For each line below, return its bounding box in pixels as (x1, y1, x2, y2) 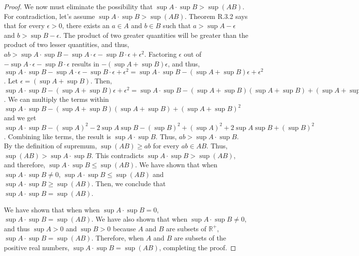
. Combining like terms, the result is (4, 131, 111, 141)
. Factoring (144, 48, 177, 59)
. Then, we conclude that (91, 178, 166, 189)
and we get (4, 112, 36, 123)
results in (72, 58, 99, 68)
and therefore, (4, 160, 46, 170)
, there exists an (62, 20, 110, 31)
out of (183, 48, 202, 59)
